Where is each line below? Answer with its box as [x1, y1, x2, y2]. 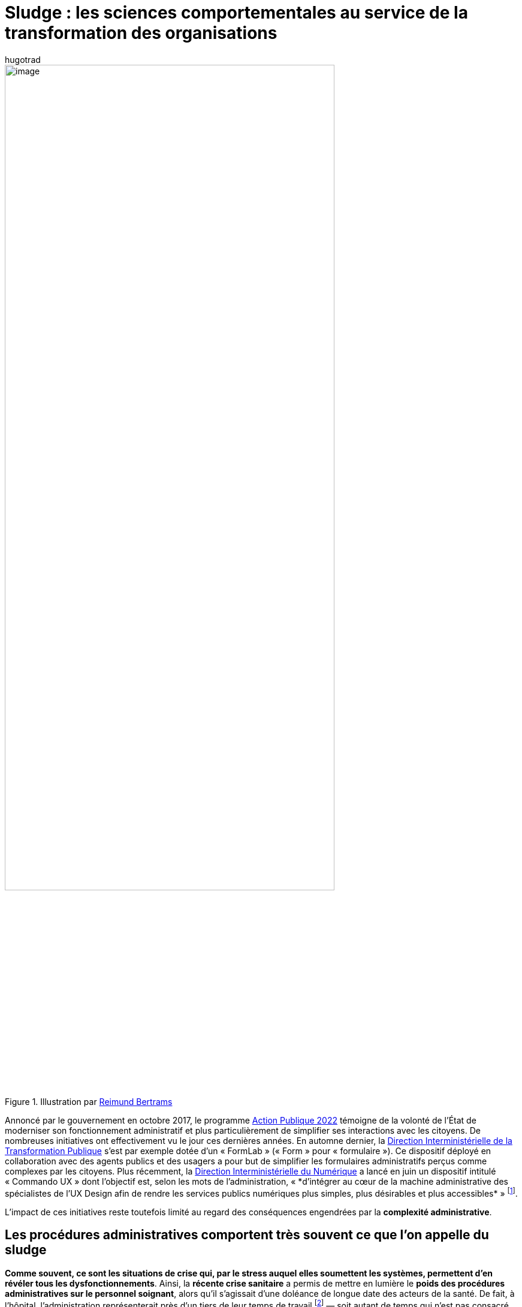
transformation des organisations [5, 23, 277, 43]
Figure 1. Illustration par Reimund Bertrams [5, 1097, 173, 1107]
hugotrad [5, 54, 41, 65]
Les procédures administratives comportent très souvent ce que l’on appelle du [5, 1227, 489, 1243]
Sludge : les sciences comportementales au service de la [5, 2, 468, 23]
